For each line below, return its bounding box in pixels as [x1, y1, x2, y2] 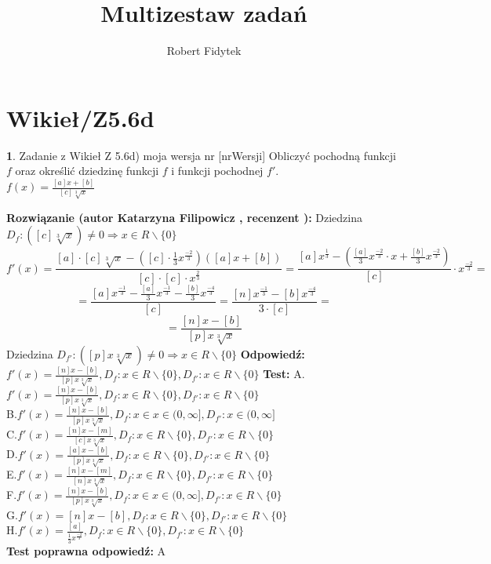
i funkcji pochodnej [171, 162, 264, 179]
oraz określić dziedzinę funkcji [15, 162, 159, 179]
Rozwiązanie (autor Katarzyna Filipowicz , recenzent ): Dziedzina [6, 209, 362, 225]
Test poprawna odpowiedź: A [6, 542, 166, 559]
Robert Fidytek [166, 42, 242, 59]
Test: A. [263, 366, 305, 382]
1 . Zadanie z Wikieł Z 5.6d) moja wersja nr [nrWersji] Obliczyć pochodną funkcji [6, 147, 396, 163]
